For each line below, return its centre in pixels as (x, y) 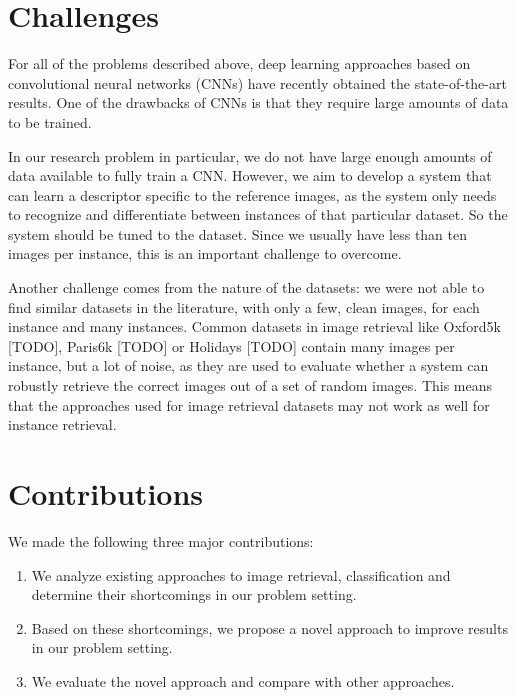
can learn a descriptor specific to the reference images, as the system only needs (252, 194)
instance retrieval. (62, 424)
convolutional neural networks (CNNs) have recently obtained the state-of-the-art (257, 82)
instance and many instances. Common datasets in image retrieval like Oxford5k (254, 326)
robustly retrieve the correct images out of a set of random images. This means (250, 385)
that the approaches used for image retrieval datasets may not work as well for (249, 404)
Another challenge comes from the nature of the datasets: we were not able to (246, 287)
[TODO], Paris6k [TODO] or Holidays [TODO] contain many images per (231, 345)
